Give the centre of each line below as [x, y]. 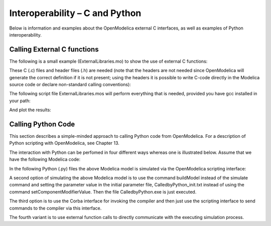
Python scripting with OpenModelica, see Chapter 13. [64, 143]
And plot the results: [30, 110]
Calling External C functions [54, 49]
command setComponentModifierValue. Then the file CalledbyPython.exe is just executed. [103, 192]
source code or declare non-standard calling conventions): [70, 85]
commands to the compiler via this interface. [55, 208]
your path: [20, 101]
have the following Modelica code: [45, 159]
